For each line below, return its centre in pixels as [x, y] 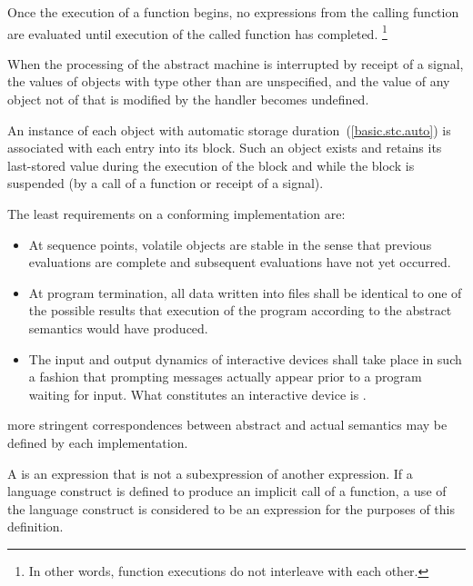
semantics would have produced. [118, 328]
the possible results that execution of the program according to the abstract [240, 310]
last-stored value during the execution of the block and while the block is [211, 165]
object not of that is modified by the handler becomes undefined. [188, 99]
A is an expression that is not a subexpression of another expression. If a [210, 473]
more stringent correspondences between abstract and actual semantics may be [227, 425]
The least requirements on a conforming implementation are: [176, 214]
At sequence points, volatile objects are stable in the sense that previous [230, 244]
